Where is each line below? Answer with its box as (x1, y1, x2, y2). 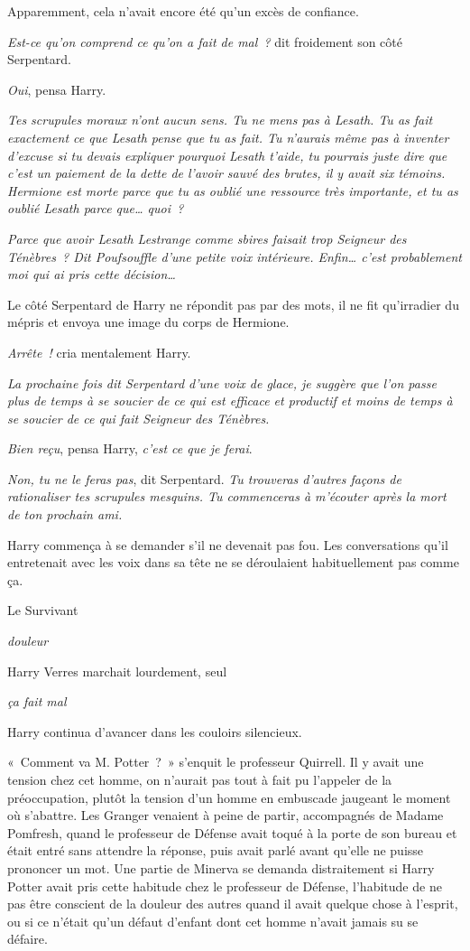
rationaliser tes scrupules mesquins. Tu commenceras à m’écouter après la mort (7, 487, 447, 506)
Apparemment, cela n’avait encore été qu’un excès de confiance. (7, 2, 359, 20)
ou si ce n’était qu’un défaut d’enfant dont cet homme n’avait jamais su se (7, 911, 419, 930)
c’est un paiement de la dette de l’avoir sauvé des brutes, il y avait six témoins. (7, 163, 446, 182)
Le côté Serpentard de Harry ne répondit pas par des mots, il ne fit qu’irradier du (7, 294, 459, 313)
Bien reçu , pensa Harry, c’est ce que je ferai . (7, 439, 253, 458)
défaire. (7, 929, 48, 948)
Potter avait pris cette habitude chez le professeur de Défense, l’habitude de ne (7, 876, 442, 895)
